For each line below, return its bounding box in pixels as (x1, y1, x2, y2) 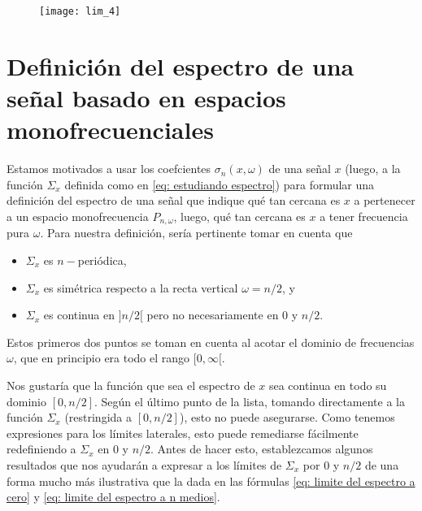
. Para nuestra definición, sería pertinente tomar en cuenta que (40, 224, 353, 241)
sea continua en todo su (268, 376, 387, 393)
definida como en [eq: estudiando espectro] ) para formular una (64, 175, 375, 193)
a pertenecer (354, 192, 415, 209)
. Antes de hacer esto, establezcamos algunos (150, 440, 373, 457)
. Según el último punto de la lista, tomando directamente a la (94, 392, 405, 409)
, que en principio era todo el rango (13, 349, 190, 366)
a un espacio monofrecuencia (7, 207, 149, 224)
